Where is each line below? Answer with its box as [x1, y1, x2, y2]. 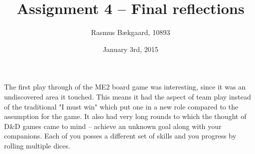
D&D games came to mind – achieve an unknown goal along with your [4, 120, 222, 131]
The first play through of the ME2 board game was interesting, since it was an [4, 81, 246, 92]
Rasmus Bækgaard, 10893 [91, 27, 170, 37]
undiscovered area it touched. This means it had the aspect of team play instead [4, 91, 251, 101]
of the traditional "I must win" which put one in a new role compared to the [4, 101, 238, 111]
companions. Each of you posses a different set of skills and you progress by [4, 130, 236, 141]
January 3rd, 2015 [102, 43, 159, 54]
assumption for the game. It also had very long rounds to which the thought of [4, 111, 246, 121]
